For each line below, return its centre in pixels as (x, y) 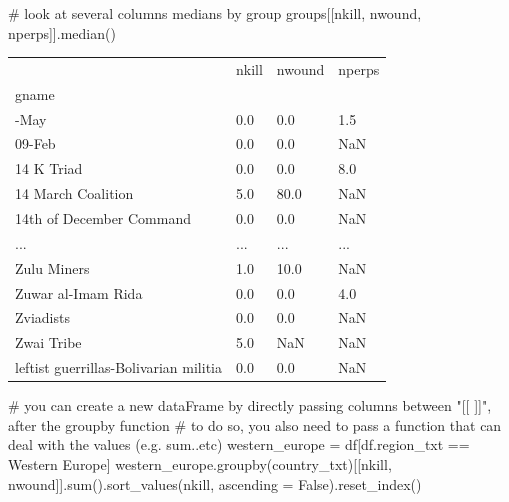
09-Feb (35, 143)
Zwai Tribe (48, 342)
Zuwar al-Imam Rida (79, 292)
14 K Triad (49, 168)
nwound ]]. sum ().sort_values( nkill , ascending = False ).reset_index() (215, 483)
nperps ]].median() (62, 32)
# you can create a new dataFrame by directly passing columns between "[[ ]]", (250, 405)
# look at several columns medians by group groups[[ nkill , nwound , (215, 13)
